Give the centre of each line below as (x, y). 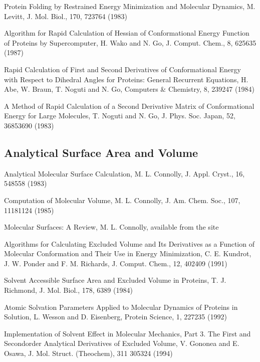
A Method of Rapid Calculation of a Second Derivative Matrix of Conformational (129, 106)
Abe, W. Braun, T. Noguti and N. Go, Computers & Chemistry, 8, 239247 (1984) (129, 89)
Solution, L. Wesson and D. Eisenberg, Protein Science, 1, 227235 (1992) (115, 317)
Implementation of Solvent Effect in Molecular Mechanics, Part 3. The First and (127, 333)
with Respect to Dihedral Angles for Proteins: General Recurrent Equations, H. (126, 79)
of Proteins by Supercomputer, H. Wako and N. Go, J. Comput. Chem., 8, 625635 (130, 42)
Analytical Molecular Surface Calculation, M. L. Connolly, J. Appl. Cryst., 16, (124, 173)
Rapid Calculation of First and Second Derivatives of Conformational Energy (122, 69)
